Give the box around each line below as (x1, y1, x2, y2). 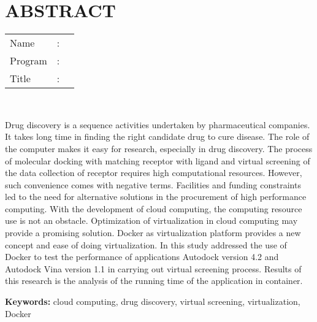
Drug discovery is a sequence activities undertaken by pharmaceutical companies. (5, 118, 310, 131)
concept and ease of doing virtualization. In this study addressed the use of (5, 238, 287, 251)
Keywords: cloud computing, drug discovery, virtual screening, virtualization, (5, 295, 300, 308)
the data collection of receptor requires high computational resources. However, (5, 166, 302, 179)
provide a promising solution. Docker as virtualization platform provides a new (5, 226, 301, 239)
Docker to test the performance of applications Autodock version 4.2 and (5, 250, 279, 263)
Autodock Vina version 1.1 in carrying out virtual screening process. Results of (5, 262, 302, 275)
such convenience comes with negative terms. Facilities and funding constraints (5, 178, 301, 191)
